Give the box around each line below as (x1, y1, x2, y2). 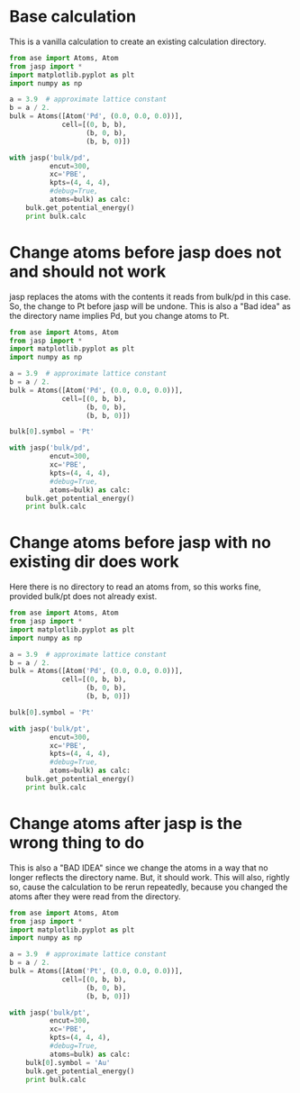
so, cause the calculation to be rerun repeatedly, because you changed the (9, 881, 288, 892)
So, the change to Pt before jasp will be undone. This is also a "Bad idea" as (9, 300, 291, 312)
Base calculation (9, 6, 137, 27)
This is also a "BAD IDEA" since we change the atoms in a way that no (9, 862, 268, 873)
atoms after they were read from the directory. (9, 890, 181, 902)
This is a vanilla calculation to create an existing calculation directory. (9, 36, 267, 47)
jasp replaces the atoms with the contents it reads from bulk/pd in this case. (9, 291, 291, 302)
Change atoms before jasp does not (9, 241, 282, 262)
